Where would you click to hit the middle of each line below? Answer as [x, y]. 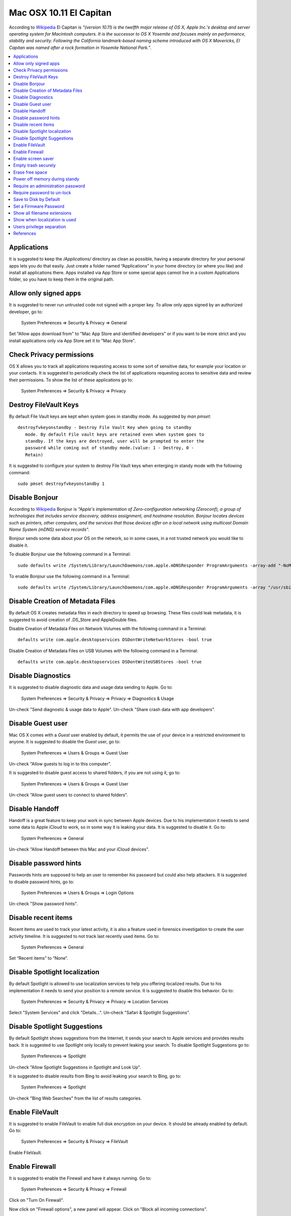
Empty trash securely [34, 165]
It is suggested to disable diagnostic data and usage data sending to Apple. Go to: [91, 687]
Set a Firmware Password [39, 206]
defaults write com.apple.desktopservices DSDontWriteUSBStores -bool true [110, 662]
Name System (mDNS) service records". [49, 529]
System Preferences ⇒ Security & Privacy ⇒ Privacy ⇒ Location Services [95, 1001]
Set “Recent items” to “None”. [39, 958]
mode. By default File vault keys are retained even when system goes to [115, 434]
